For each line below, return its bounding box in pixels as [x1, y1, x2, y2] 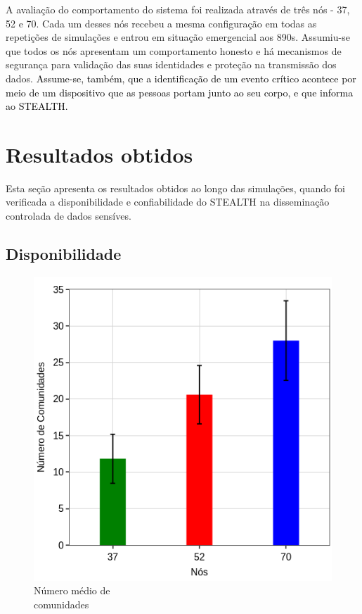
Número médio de [34, 583, 110, 598]
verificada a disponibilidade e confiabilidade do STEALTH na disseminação [6, 194, 330, 209]
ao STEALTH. [6, 99, 68, 113]
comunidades [34, 596, 89, 611]
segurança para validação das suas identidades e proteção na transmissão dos [6, 57, 337, 72]
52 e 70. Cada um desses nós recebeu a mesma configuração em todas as [6, 15, 317, 30]
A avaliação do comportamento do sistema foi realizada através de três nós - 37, [6, 2, 350, 16]
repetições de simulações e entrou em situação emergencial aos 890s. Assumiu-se [6, 30, 350, 44]
